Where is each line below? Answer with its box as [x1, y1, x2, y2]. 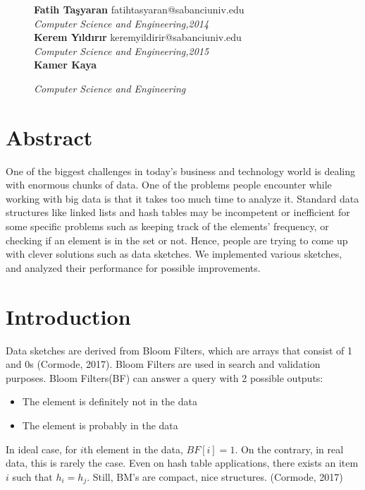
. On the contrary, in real [235, 441, 344, 456]
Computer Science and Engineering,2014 [34, 16, 209, 30]
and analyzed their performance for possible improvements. [6, 260, 261, 275]
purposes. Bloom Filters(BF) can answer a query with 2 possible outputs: [6, 370, 323, 385]
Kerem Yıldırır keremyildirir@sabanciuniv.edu [34, 30, 242, 44]
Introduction [6, 301, 131, 330]
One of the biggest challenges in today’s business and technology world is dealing [6, 163, 356, 178]
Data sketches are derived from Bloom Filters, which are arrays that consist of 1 [6, 342, 353, 357]
